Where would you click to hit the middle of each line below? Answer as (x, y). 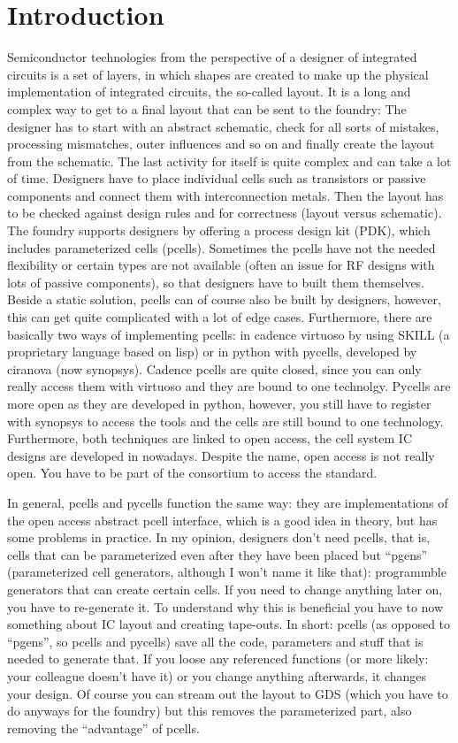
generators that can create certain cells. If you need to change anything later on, (225, 589)
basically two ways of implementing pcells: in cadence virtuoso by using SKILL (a (229, 334)
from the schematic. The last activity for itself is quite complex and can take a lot (229, 161)
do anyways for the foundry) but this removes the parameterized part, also (210, 711)
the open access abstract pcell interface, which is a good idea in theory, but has (222, 520)
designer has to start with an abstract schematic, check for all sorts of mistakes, (223, 126)
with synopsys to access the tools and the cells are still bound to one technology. (225, 421)
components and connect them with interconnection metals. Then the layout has (225, 195)
